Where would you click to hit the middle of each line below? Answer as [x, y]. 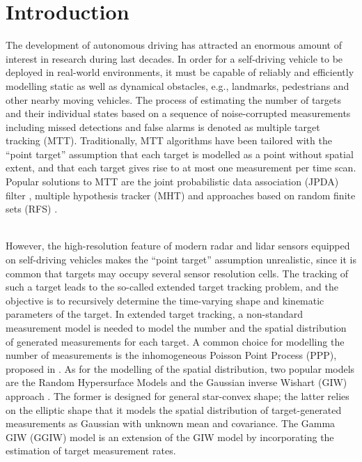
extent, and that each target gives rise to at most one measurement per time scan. [181, 168]
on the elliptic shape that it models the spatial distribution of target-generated [174, 409]
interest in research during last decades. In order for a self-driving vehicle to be [174, 58]
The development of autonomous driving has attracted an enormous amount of [174, 45]
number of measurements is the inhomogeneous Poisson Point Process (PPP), [171, 355]
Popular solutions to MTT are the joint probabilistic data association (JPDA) [172, 182]
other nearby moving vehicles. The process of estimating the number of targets [173, 99]
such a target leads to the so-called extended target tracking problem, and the [172, 287]
